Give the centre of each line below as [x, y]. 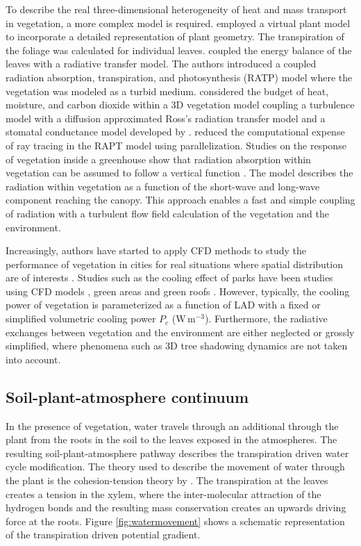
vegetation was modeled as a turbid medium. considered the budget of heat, [167, 91]
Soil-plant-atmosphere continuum [127, 396]
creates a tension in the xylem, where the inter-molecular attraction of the [163, 494]
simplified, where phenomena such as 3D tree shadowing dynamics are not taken [177, 346]
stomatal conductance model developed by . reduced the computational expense [175, 132]
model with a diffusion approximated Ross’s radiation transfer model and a [166, 118]
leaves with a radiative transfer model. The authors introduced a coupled [161, 64]
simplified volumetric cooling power [81, 318]
